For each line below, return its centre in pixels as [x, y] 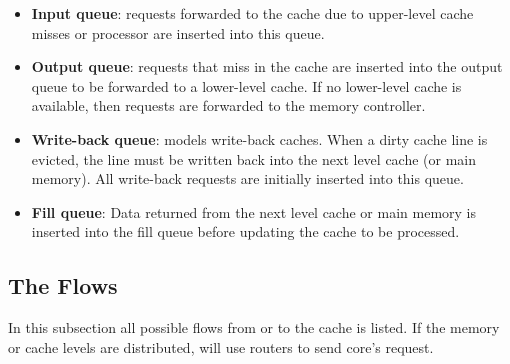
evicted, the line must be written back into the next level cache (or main [254, 158]
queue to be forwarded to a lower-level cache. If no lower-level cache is [246, 85]
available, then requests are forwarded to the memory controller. [228, 105]
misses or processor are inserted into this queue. [178, 32]
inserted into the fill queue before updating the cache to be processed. [245, 231]
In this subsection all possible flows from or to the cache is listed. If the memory [254, 327]
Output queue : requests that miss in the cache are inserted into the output [267, 66]
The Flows [63, 285]
